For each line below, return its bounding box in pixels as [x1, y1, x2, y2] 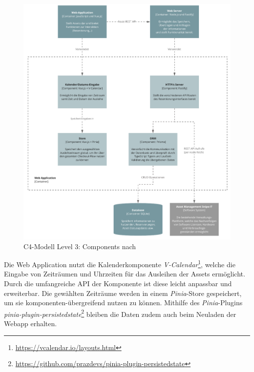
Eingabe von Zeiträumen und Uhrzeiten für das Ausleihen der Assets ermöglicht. [4, 269, 245, 279]
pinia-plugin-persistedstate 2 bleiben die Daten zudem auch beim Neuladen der [4, 307, 236, 319]
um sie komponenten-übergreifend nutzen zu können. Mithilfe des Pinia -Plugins [4, 297, 243, 308]
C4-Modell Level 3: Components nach [23, 241, 136, 251]
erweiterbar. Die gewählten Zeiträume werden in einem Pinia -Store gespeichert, [4, 288, 242, 298]
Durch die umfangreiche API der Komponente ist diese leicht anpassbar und [4, 278, 232, 288]
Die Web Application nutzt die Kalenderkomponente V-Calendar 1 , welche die [4, 258, 235, 269]
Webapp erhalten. [4, 318, 57, 329]
